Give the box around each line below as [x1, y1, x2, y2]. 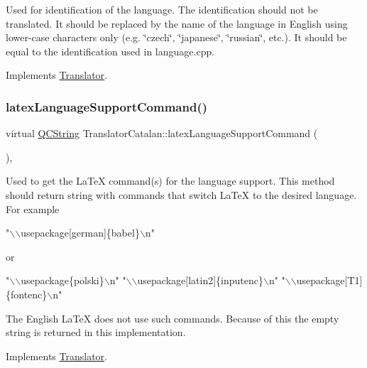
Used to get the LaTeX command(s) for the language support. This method [6, 173, 335, 188]
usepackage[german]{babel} [21, 225, 140, 240]
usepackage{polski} [21, 273, 104, 288]
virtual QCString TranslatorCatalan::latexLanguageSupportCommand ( [6, 126, 318, 141]
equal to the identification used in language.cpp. [6, 43, 215, 58]
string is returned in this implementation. [6, 325, 186, 340]
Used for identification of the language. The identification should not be [6, 2, 318, 16]
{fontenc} [6, 286, 48, 301]
